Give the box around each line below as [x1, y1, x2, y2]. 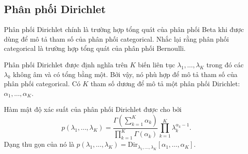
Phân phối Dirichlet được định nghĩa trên [4, 59, 128, 69]
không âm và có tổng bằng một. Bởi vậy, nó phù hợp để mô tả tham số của [13, 69, 238, 79]
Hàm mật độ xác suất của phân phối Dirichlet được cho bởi [4, 104, 182, 114]
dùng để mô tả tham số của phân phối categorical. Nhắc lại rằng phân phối [4, 33, 229, 44]
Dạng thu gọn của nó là [4, 139, 74, 149]
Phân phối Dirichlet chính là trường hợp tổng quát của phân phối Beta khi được [4, 24, 244, 34]
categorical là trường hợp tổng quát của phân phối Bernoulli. [4, 43, 186, 53]
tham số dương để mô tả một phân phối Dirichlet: [90, 78, 240, 89]
